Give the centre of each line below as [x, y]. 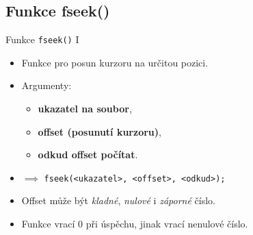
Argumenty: [46, 85]
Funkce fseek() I [42, 39]
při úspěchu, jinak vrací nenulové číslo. [167, 224]
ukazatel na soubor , [85, 109]
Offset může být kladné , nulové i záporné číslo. [118, 200]
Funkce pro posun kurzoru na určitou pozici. [115, 62]
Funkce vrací [48, 224]
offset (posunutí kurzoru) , [99, 131]
